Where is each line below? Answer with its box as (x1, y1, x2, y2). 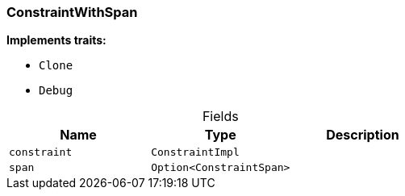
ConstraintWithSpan (6, 4, 138, 20)
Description (326, 127, 399, 144)
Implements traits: (6, 33, 106, 48)
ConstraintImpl (151, 146, 240, 159)
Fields (202, 108, 239, 125)
